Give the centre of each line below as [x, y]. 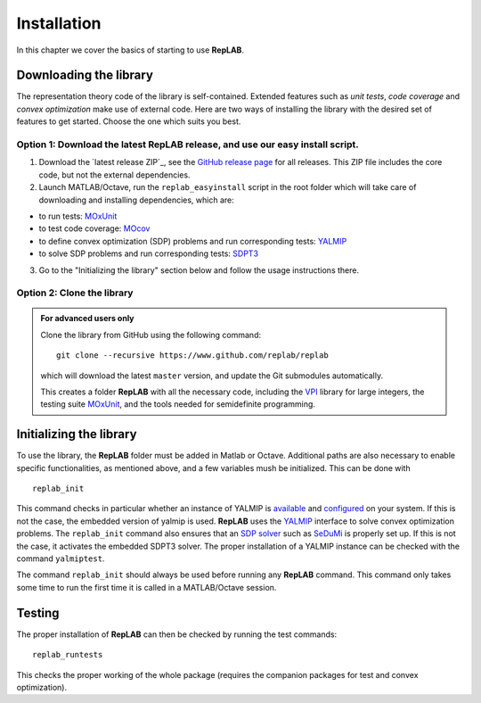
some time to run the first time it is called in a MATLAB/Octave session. [147, 587]
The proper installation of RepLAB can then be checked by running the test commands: [177, 634]
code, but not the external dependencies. [114, 175]
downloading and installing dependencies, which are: [137, 200]
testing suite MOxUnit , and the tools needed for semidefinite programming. [178, 404]
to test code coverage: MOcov [94, 228]
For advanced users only [87, 318]
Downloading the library [85, 75]
